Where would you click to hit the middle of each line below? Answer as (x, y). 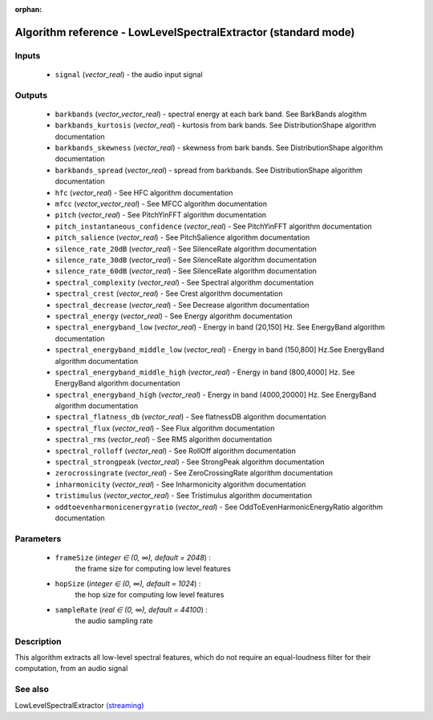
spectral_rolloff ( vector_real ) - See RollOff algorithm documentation (175, 451)
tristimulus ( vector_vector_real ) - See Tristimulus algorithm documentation (184, 496)
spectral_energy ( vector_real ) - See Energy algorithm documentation (174, 316)
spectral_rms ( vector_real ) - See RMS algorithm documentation (164, 439)
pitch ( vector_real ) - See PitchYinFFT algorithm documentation (161, 215)
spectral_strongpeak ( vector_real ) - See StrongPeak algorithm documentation (190, 462)
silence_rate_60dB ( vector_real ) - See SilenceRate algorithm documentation (186, 271)
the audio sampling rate (114, 621)
